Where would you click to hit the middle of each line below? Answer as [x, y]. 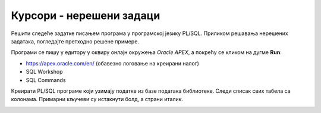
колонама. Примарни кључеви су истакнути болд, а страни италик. [97, 99]
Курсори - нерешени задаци [86, 15]
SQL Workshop [44, 72]
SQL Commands [46, 80]
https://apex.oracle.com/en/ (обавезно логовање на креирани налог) [112, 63]
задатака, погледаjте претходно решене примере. [75, 41]
